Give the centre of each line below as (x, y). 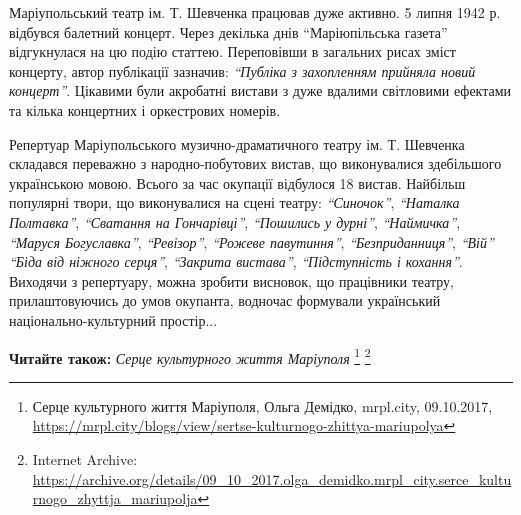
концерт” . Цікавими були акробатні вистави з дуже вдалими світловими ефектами (260, 90)
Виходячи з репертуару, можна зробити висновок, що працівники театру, (231, 280)
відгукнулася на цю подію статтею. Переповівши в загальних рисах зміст (232, 51)
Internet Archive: (85, 458)
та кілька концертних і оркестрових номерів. (145, 109)
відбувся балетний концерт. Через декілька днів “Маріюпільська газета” (228, 31)
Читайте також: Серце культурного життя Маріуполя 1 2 (190, 356)
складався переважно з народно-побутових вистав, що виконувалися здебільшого (255, 163)
